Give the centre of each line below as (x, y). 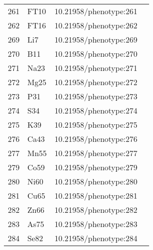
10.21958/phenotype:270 (96, 54)
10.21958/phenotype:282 (96, 210)
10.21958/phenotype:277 (96, 153)
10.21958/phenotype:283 (96, 224)
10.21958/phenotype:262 (96, 25)
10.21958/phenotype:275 (96, 125)
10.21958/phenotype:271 (96, 68)
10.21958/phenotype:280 (96, 181)
